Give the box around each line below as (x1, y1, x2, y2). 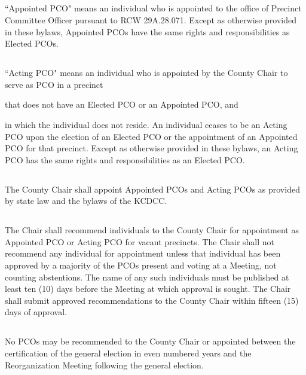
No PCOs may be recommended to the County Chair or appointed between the (5, 335, 296, 347)
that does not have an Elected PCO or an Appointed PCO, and (5, 98, 238, 111)
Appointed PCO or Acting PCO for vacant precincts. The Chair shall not (5, 235, 275, 248)
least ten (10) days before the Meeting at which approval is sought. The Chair (5, 282, 291, 295)
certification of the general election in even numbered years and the (5, 347, 252, 359)
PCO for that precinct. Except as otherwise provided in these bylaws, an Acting (5, 142, 298, 154)
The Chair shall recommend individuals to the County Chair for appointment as (5, 224, 299, 236)
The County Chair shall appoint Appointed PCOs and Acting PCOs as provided (5, 182, 300, 195)
